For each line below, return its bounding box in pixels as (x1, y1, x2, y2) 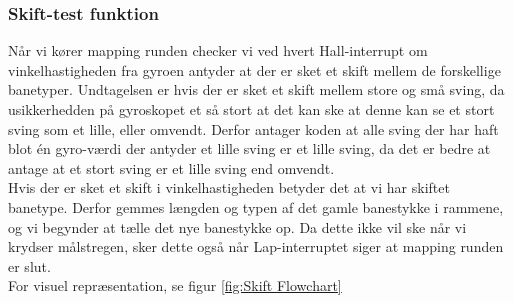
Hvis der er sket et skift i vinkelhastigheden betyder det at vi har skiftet (8, 177, 450, 198)
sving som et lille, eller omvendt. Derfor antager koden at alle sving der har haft (8, 118, 499, 139)
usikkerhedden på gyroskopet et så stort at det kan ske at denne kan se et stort (8, 99, 495, 119)
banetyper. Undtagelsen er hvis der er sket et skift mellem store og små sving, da (8, 79, 505, 100)
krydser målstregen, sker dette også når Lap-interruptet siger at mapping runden (8, 236, 504, 257)
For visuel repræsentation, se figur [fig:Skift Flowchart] (8, 275, 342, 296)
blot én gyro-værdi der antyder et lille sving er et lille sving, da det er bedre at (8, 138, 491, 159)
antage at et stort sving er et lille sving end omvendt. (8, 157, 335, 178)
